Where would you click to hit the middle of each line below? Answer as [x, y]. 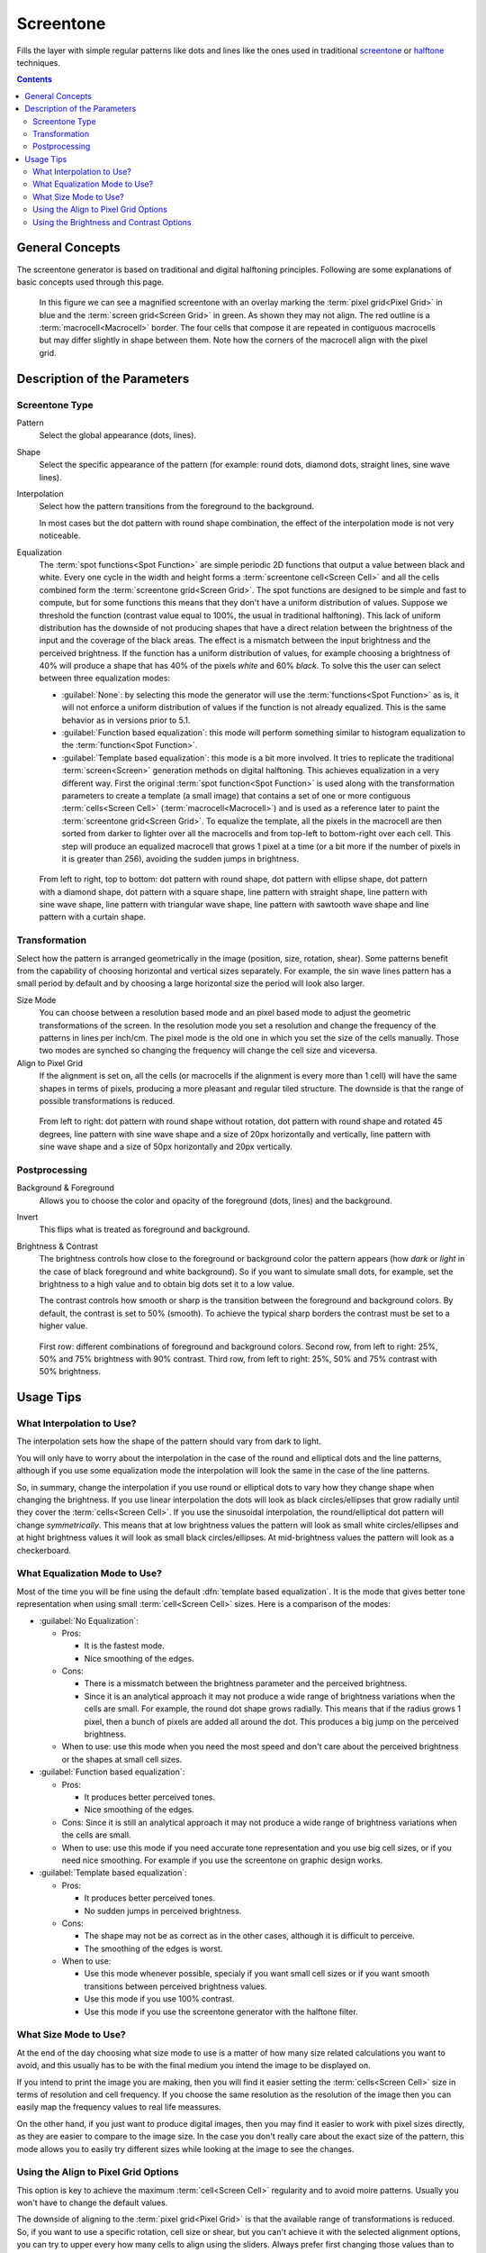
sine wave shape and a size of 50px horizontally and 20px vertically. [166, 1147]
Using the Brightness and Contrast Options [112, 222]
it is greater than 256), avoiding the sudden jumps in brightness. [180, 858]
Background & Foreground [65, 1188]
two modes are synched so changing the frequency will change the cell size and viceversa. [208, 1051]
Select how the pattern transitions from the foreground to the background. [177, 506]
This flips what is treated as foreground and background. [145, 1229]
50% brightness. [70, 1372]
